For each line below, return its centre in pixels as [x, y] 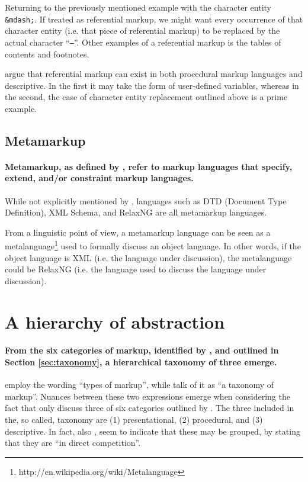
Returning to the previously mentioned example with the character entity [138, 7]
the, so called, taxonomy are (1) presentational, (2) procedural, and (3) [134, 419]
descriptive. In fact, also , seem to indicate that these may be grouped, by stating [153, 431]
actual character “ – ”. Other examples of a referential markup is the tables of [143, 42]
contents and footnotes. [47, 54]
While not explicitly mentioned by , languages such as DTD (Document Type [146, 200]
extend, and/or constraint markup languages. [99, 178]
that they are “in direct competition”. [73, 443]
